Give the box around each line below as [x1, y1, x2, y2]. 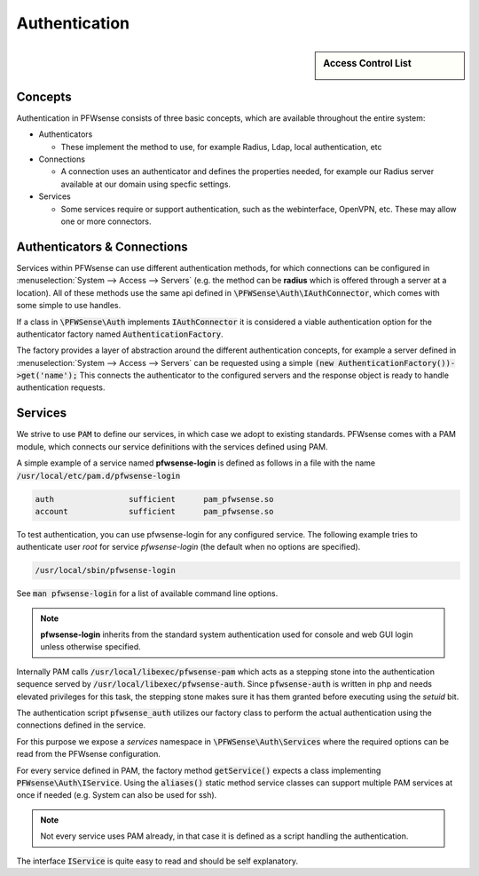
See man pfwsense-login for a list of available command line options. [16, 588, 279, 599]
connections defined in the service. [16, 720, 146, 730]
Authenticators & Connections [16, 239, 188, 254]
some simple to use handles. [16, 300, 122, 311]
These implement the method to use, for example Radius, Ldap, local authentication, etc [60, 141, 382, 152]
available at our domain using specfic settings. [60, 179, 231, 189]
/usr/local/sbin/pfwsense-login [35, 565, 177, 576]
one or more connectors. [60, 216, 152, 227]
